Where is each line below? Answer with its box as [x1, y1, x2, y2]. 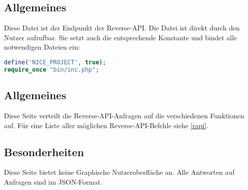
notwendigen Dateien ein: [4, 42, 80, 52]
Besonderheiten [4, 144, 84, 159]
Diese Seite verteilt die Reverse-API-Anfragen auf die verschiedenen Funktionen [4, 110, 245, 120]
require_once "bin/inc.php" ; [4, 66, 99, 73]
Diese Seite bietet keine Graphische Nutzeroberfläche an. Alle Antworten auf [4, 167, 235, 177]
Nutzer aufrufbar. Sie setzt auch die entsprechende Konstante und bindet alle [4, 32, 237, 42]
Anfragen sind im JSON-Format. [4, 176, 103, 187]
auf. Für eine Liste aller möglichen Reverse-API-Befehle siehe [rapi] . [4, 120, 209, 130]
